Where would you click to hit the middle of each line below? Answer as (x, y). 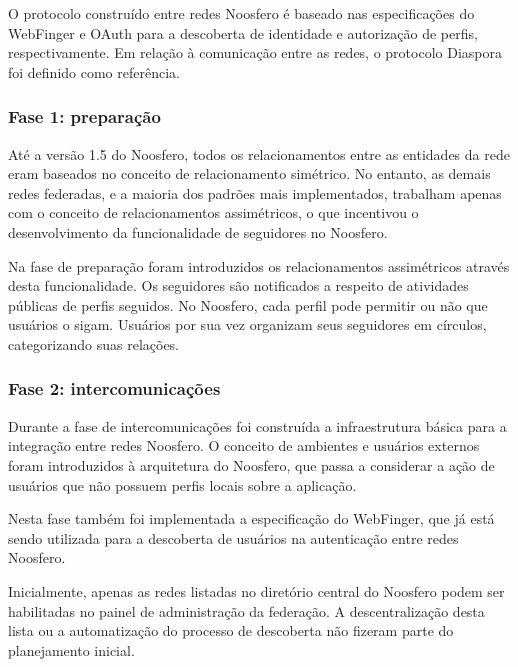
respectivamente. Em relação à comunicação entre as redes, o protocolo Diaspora (255, 52)
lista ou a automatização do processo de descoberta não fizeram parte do (231, 630)
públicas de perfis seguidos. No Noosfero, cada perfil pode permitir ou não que (248, 304)
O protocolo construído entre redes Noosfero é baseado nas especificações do (241, 13)
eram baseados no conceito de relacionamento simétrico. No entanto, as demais (249, 173)
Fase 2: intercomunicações (114, 388)
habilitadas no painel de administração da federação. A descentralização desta (246, 610)
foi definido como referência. (94, 71)
